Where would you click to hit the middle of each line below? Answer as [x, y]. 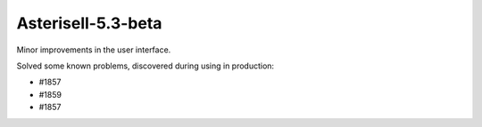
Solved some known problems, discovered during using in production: [145, 66]
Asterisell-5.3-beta [89, 23]
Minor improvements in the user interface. [94, 50]
